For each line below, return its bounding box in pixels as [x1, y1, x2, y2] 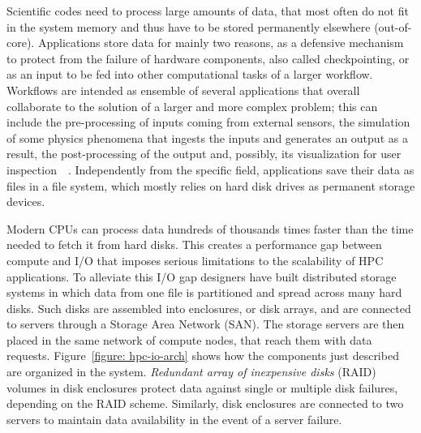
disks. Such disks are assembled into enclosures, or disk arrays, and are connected [6, 299, 411, 316]
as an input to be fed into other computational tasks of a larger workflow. [6, 66, 373, 83]
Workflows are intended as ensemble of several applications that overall [6, 81, 360, 98]
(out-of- [374, 18, 412, 35]
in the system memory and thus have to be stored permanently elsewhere [6, 18, 371, 35]
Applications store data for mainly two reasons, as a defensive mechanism [37, 34, 404, 51]
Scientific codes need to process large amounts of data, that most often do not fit [6, 2, 409, 19]
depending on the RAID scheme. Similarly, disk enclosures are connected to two [6, 395, 404, 412]
